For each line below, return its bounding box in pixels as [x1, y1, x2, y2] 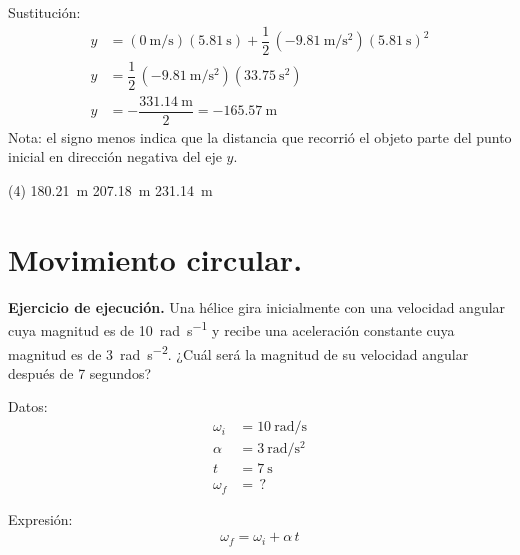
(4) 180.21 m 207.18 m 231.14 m [8, 180, 213, 201]
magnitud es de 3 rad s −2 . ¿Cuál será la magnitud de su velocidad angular [8, 340, 469, 364]
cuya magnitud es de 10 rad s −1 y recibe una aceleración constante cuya [8, 317, 455, 341]
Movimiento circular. [8, 238, 303, 279]
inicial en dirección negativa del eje [8, 146, 222, 167]
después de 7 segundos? [8, 362, 152, 383]
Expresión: [8, 508, 73, 529]
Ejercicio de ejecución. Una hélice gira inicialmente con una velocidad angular [8, 296, 506, 317]
